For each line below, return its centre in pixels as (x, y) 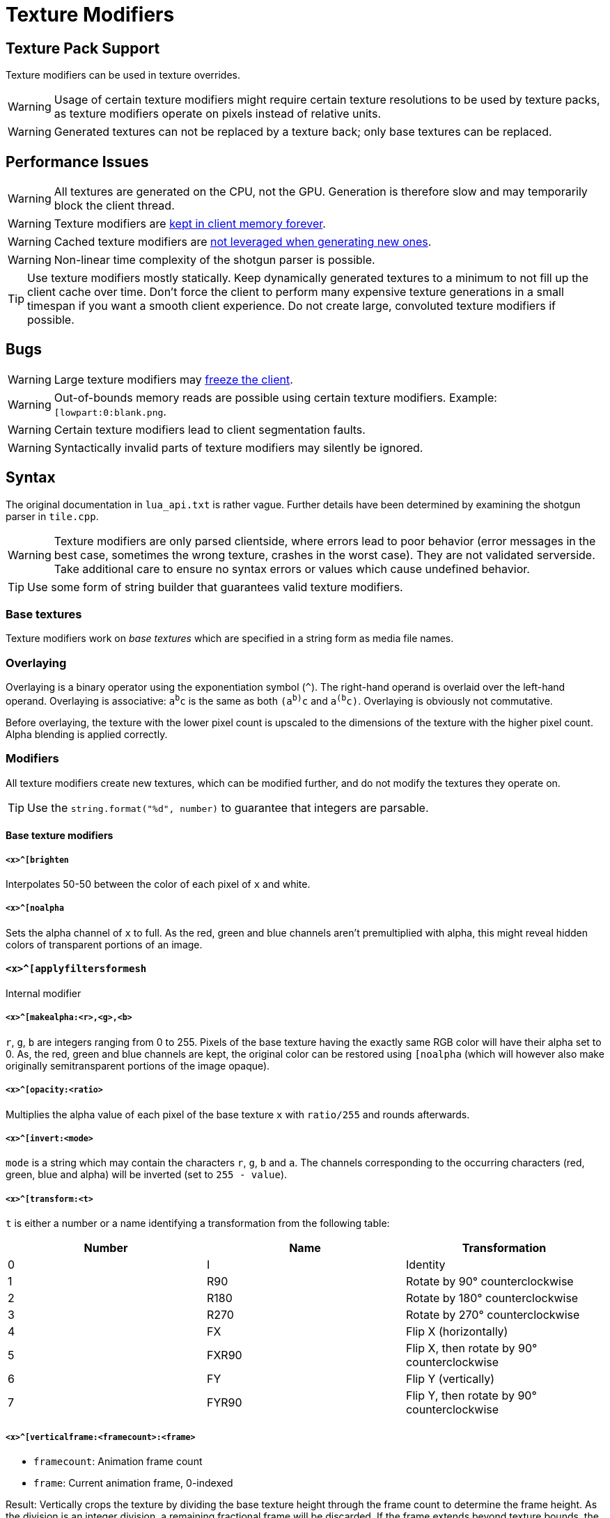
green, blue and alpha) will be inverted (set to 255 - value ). (147, 1175)
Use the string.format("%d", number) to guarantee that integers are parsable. (228, 807)
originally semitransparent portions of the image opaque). (138, 1065)
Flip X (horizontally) (457, 1332)
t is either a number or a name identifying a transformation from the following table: (198, 1223)
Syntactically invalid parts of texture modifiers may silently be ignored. (238, 447)
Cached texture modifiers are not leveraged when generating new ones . (243, 242)
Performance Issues (77, 162)
